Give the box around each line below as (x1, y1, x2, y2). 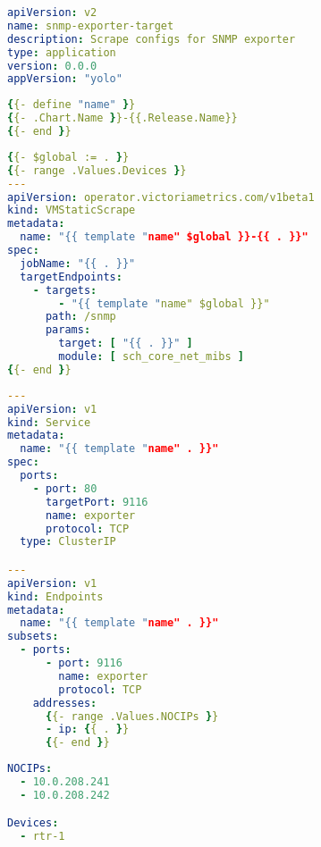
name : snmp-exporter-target (7, 19, 174, 32)
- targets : (32, 283, 97, 297)
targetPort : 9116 (45, 495, 148, 508)
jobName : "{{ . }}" (20, 256, 136, 270)
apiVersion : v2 (7, 6, 97, 19)
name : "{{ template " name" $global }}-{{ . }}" (20, 231, 308, 244)
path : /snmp (45, 310, 116, 323)
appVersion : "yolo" (7, 72, 122, 86)
